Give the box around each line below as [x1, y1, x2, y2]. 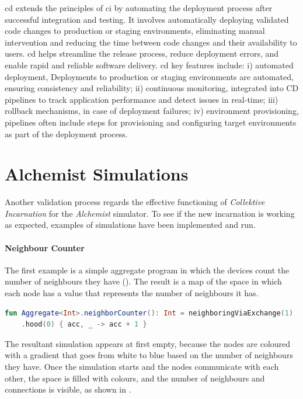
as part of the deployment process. [5, 127, 128, 140]
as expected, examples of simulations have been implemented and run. [5, 218, 256, 231]
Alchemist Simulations [5, 162, 189, 186]
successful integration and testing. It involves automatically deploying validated [5, 13, 289, 25]
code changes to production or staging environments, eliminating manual [5, 25, 265, 37]
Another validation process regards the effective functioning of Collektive [5, 196, 265, 208]
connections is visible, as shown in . [5, 383, 131, 395]
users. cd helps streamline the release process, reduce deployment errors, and [5, 47, 279, 60]
